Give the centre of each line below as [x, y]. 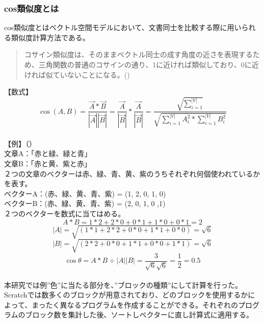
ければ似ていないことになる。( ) [77, 74]
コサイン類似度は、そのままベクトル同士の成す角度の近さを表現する [138, 54]
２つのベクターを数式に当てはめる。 [65, 213]
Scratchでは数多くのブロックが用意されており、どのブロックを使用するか [126, 295]
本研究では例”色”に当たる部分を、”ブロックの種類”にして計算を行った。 [123, 284]
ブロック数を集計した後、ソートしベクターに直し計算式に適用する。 [139, 315]
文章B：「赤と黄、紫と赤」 [48, 163]
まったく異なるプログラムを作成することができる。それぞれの [135, 304]
